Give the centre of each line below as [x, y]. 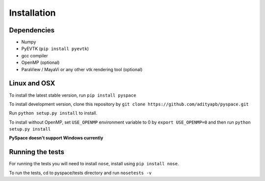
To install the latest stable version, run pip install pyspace [73, 95]
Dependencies [32, 30]
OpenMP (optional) [40, 63]
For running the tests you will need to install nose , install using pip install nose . [94, 164]
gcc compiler [35, 55]
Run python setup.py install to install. [53, 113]
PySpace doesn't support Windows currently [56, 138]
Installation [32, 13]
